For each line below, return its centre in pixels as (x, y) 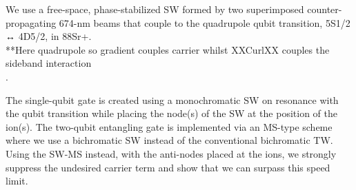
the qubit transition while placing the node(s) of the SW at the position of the (171, 113)
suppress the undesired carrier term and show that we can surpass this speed (168, 167)
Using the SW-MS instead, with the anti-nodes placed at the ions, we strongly (171, 153)
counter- (325, 9)
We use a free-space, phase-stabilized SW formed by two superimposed (155, 9)
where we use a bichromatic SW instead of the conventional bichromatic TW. (169, 140)
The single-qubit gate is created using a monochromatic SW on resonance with (172, 99)
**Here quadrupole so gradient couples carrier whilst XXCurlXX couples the (168, 49)
